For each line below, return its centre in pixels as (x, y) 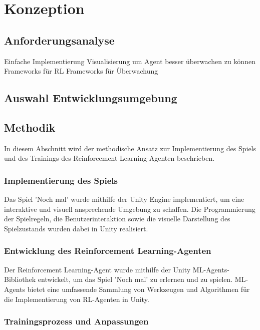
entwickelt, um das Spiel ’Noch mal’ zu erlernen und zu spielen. (135, 279)
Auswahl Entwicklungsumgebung (91, 98)
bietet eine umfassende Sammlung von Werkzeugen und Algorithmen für (139, 289)
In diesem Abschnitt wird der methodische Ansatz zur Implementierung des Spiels (130, 148)
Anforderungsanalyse (59, 40)
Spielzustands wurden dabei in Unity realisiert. (76, 228)
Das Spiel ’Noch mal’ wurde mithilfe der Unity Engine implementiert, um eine (124, 199)
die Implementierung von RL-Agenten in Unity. (77, 299)
